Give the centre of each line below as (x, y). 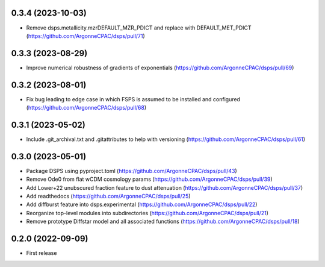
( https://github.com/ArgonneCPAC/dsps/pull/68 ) (86, 108)
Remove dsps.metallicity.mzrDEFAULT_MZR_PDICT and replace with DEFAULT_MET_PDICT (139, 28)
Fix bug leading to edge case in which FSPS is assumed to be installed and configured (133, 99)
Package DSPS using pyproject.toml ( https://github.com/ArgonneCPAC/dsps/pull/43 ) (132, 171)
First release (42, 253)
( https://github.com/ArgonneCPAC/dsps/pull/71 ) (86, 36)
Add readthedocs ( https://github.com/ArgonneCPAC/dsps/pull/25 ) (108, 196)
